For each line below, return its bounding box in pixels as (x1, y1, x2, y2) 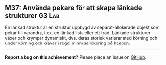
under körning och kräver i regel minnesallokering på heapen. (5, 40, 130, 46)
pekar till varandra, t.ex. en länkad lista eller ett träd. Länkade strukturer (5, 29, 151, 36)
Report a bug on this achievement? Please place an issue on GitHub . (5, 54, 147, 60)
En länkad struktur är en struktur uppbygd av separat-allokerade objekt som (5, 24, 160, 30)
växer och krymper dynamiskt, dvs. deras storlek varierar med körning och (5, 35, 158, 41)
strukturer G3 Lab (5, 12, 60, 20)
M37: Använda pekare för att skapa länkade (5, 4, 142, 12)
